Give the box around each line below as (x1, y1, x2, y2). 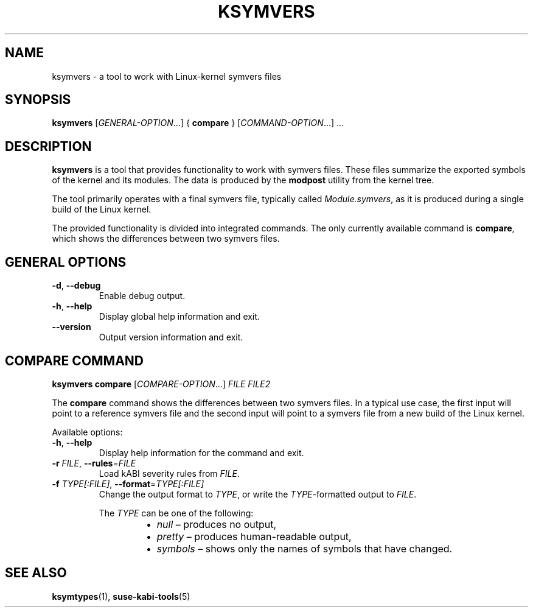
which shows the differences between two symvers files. (52, 233, 280, 244)
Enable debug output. (99, 290, 186, 301)
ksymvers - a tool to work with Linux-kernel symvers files (52, 71, 282, 82)
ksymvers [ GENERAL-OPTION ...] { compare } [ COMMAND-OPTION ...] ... (52, 118, 344, 128)
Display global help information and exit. (99, 311, 260, 322)
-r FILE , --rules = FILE (52, 457, 136, 468)
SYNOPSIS (5, 92, 71, 108)
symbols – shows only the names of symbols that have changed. (156, 542, 453, 555)
